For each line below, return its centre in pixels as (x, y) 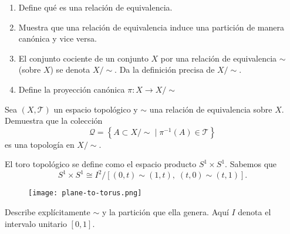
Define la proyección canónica (72, 89)
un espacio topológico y (96, 109)
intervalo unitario (36, 223)
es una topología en (40, 144)
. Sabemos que (251, 164)
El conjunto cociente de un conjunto (83, 58)
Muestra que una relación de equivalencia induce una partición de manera (151, 27)
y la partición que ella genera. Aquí (165, 212)
